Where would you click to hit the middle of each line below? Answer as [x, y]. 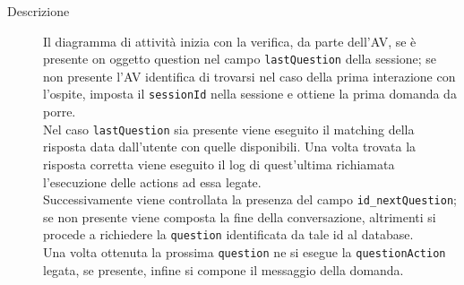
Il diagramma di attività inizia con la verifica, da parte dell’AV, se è [230, 41]
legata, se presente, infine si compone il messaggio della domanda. [223, 269]
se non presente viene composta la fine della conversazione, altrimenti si [240, 216]
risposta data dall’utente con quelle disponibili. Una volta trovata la [230, 147]
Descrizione [39, 11]
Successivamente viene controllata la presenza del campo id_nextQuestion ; [250, 199]
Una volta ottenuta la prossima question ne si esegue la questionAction [245, 252]
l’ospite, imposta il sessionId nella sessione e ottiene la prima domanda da [250, 94]
